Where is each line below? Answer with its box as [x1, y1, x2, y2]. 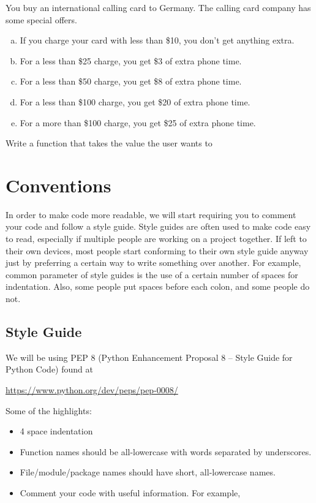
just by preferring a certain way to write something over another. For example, [6, 256, 301, 269]
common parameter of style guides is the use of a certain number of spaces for [6, 268, 298, 281]
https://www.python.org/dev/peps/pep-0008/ [6, 384, 178, 396]
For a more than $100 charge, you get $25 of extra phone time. [20, 116, 256, 129]
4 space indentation [20, 425, 93, 437]
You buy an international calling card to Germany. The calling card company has [6, 1, 311, 13]
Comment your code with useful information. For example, [20, 486, 241, 499]
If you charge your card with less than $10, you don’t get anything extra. [20, 34, 295, 47]
